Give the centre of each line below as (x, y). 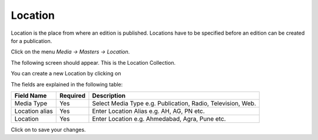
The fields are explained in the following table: (67, 84)
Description (109, 95)
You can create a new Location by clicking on (66, 74)
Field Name (31, 95)
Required (72, 95)
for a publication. (32, 41)
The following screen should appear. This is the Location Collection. (93, 62)
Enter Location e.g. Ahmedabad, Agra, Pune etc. (159, 119)
